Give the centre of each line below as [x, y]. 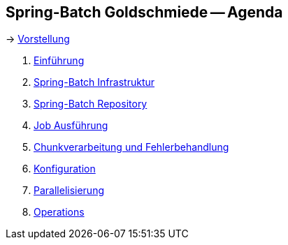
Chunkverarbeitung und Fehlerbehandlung [131, 147]
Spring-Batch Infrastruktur [94, 82]
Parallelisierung [69, 191]
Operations [59, 212]
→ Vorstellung [38, 39]
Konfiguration [65, 169]
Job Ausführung [71, 126]
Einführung [59, 61]
